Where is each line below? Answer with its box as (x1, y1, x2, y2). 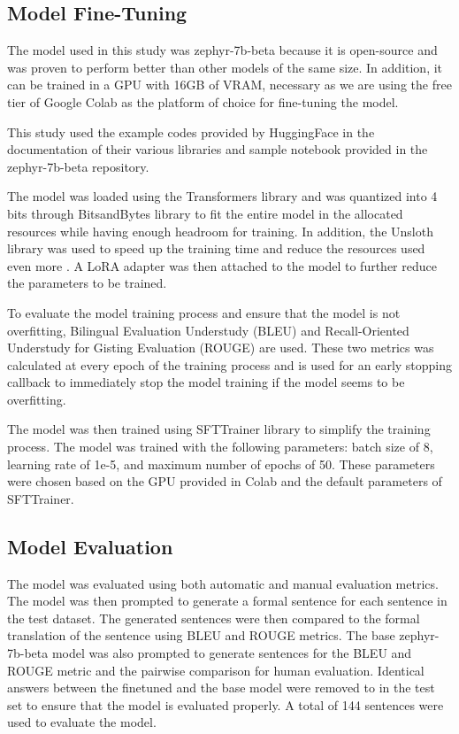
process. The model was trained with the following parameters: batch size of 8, (7, 437, 433, 456)
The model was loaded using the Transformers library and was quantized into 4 (7, 187, 438, 205)
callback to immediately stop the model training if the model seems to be (7, 373, 405, 391)
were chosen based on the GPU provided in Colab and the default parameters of (7, 472, 442, 491)
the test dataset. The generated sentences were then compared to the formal (7, 608, 420, 627)
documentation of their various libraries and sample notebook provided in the (7, 140, 428, 158)
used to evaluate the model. (7, 713, 157, 731)
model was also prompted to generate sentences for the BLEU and (51, 644, 412, 662)
